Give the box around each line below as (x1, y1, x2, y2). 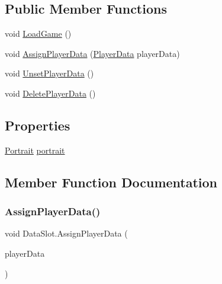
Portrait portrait (5, 143, 65, 156)
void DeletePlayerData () (5, 87, 96, 99)
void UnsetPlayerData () (5, 67, 94, 79)
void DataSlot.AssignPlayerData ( (5, 227, 128, 240)
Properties (5, 116, 70, 134)
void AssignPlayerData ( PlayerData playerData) (5, 47, 180, 59)
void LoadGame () (5, 27, 72, 40)
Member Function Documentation (5, 173, 218, 191)
